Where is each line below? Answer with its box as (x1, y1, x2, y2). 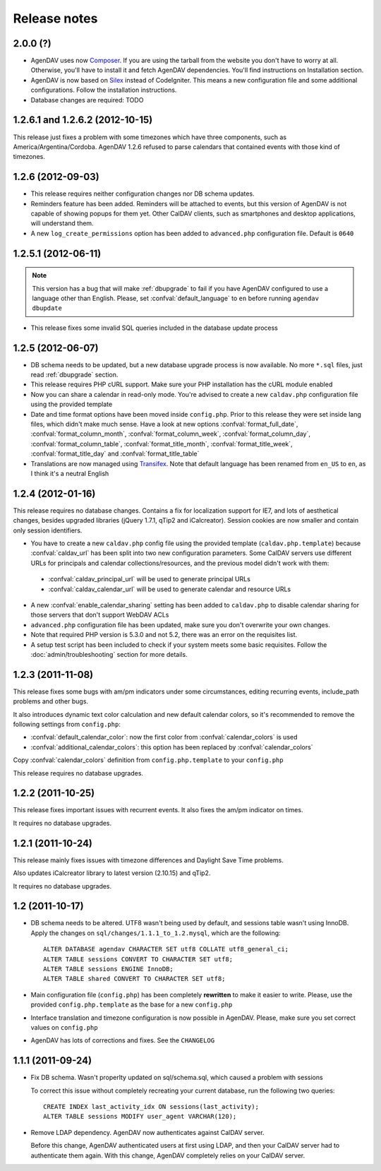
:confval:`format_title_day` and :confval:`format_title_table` (30, 449, 200, 458)
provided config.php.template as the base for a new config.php (30, 1000, 233, 1009)
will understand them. (30, 219, 95, 227)
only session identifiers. (13, 526, 83, 535)
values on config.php (30, 1023, 98, 1031)
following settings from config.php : (13, 720, 121, 729)
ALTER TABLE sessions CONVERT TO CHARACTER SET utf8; (43, 955, 233, 963)
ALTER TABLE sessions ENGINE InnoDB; (43, 965, 174, 973)
